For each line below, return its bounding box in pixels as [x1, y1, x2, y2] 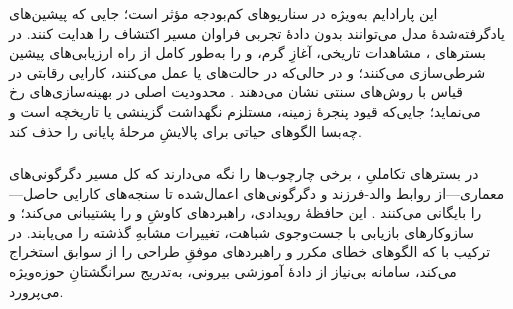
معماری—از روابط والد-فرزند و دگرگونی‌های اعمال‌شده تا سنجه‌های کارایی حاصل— [9, 182, 505, 203]
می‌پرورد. [9, 280, 64, 301]
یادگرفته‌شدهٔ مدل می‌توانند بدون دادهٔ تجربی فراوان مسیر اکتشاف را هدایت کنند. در [9, 22, 505, 43]
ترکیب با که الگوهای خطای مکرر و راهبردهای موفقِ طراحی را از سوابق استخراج [9, 241, 491, 262]
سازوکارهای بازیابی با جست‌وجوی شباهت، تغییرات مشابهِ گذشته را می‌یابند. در [9, 221, 474, 242]
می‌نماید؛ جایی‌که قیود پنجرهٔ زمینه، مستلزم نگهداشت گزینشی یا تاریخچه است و [9, 100, 481, 121]
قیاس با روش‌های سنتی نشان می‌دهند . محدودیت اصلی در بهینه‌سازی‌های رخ [9, 81, 463, 102]
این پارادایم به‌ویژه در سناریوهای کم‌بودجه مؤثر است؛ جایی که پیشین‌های [9, 3, 438, 23]
